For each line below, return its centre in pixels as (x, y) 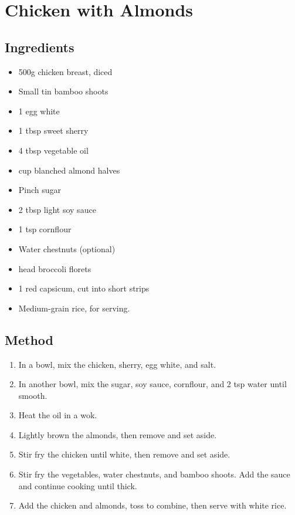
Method (29, 339)
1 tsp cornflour (45, 229)
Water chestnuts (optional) (67, 248)
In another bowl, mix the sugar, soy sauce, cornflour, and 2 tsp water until (152, 384)
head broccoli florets (55, 268)
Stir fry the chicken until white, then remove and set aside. (124, 454)
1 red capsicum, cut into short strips (84, 288)
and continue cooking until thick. (78, 485)
